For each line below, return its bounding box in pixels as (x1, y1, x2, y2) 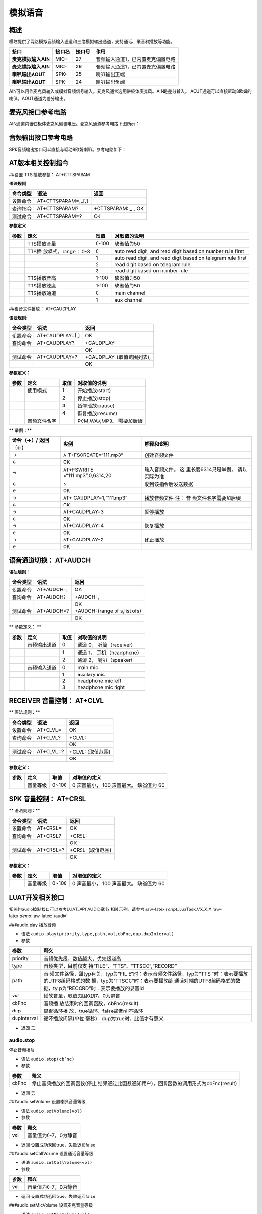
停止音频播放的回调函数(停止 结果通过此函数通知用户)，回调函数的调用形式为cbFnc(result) (32, 1080, 237, 1087)
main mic (77, 664, 98, 671)
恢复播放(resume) (77, 410, 118, 417)
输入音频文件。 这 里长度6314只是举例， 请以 (144, 466, 247, 473)
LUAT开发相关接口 (9, 894, 64, 902)
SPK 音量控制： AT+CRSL (9, 795, 86, 803)
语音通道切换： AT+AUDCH (9, 556, 91, 564)
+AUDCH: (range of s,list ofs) (74, 607, 142, 614)
